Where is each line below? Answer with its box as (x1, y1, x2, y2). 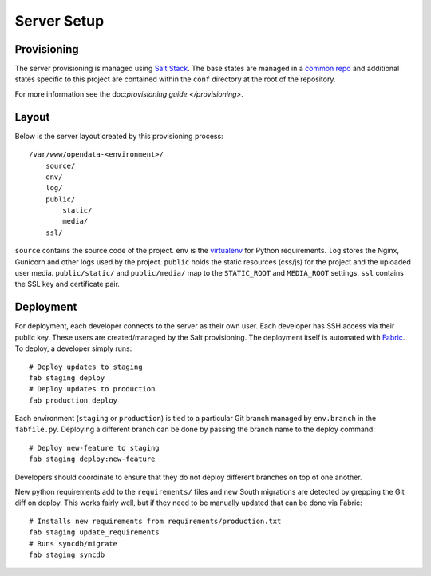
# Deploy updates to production (29, 384, 156, 394)
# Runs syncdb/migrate (29, 539, 118, 548)
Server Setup (14, 12, 105, 30)
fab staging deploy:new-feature (29, 455, 156, 463)
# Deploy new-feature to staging (29, 443, 160, 452)
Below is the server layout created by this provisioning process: (14, 131, 223, 141)
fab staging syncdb (29, 550, 105, 559)
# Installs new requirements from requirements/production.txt (29, 516, 282, 526)
